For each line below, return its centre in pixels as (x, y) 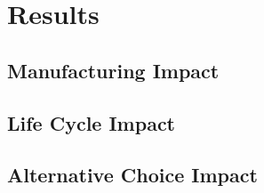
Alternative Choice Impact (132, 175)
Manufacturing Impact (113, 70)
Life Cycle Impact (91, 122)
